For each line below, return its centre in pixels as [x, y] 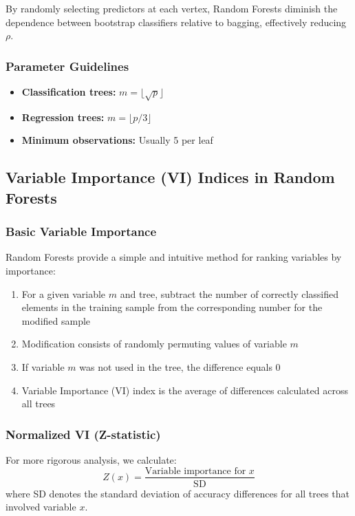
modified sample [56, 320]
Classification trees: [69, 92]
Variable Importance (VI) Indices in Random [170, 177]
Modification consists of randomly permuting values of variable [154, 344]
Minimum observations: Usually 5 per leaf [117, 140]
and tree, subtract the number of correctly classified [229, 293]
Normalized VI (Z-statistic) [83, 434]
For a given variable [64, 293]
